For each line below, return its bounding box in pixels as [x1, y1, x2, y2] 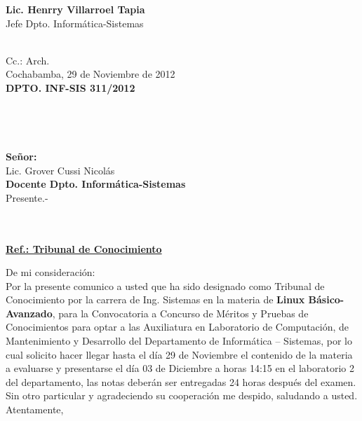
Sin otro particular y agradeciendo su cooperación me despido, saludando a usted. [6, 388, 358, 403]
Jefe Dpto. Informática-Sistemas [6, 15, 144, 30]
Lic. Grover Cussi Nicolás [6, 163, 115, 177]
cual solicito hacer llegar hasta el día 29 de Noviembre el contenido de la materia [6, 347, 353, 361]
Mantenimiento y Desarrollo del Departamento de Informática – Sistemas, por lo [6, 333, 352, 348]
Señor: [6, 149, 37, 163]
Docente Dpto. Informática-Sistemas [6, 177, 186, 191]
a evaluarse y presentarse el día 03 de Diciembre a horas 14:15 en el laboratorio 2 [6, 361, 354, 375]
